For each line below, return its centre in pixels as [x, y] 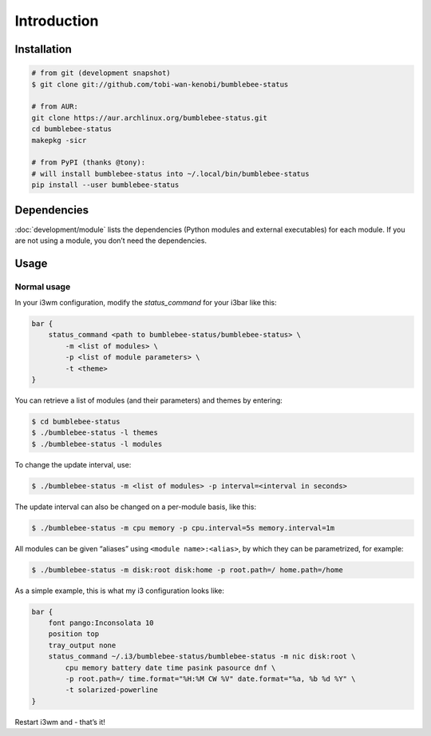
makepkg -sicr [59, 140]
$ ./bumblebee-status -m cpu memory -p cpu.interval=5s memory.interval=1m [183, 528]
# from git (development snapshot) [101, 73]
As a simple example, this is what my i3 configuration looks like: [120, 591]
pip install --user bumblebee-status [105, 185]
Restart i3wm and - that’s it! [60, 722]
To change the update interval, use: [73, 464]
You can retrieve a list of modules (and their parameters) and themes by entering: [148, 400]
